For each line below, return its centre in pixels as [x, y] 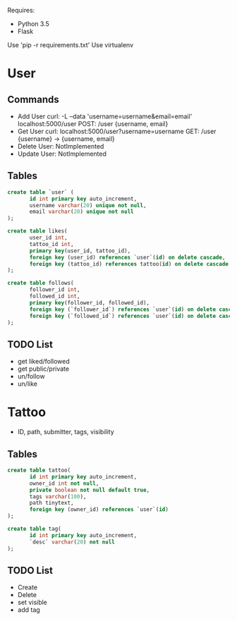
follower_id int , [55, 290]
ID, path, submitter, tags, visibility [66, 432]
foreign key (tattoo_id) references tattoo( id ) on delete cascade [129, 264]
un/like [27, 384]
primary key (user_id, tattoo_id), [80, 251]
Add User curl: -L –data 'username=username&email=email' [105, 116]
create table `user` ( [41, 192]
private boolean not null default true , [90, 490]
